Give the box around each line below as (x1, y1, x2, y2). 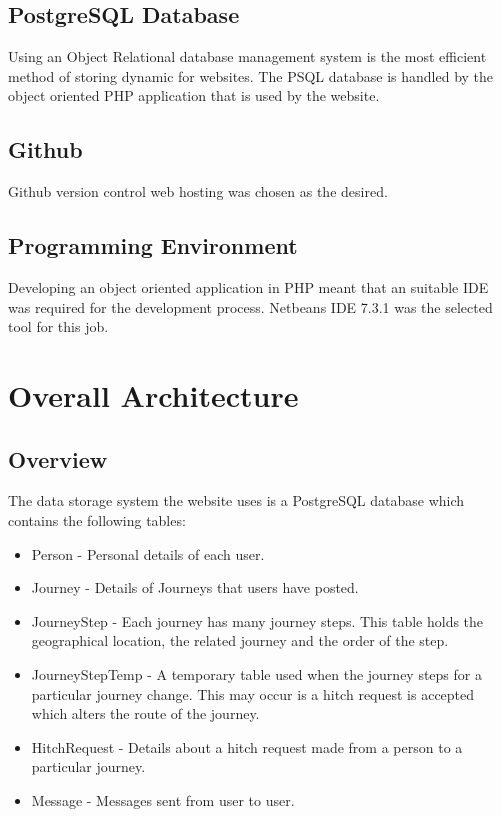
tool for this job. (8, 316, 109, 337)
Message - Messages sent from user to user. (31, 789, 295, 810)
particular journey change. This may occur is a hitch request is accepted (31, 683, 475, 704)
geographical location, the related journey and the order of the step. (31, 630, 449, 651)
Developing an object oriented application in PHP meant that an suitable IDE (8, 276, 489, 297)
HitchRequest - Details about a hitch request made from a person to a (31, 736, 463, 757)
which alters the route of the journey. (31, 703, 260, 724)
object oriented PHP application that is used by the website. (8, 85, 380, 106)
